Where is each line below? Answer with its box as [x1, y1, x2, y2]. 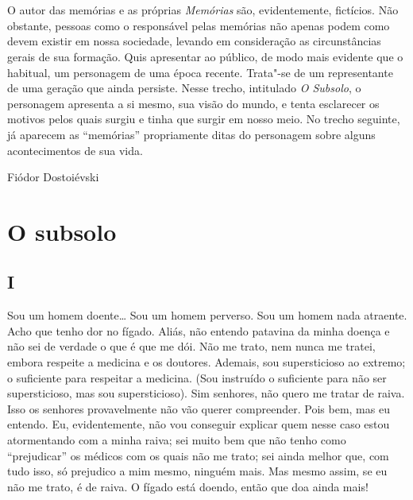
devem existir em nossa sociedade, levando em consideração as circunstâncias [7, 33, 381, 49]
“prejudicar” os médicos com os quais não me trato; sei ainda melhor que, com [7, 447, 389, 463]
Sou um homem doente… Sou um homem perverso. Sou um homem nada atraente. [7, 307, 407, 324]
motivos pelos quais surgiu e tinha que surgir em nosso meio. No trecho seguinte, [7, 110, 400, 127]
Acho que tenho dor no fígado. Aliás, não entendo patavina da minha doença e [7, 322, 390, 339]
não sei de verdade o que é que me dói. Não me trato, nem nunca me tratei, [7, 338, 376, 355]
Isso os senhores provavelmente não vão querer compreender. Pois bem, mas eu [7, 400, 390, 417]
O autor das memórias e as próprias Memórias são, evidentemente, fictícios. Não [7, 2, 399, 18]
